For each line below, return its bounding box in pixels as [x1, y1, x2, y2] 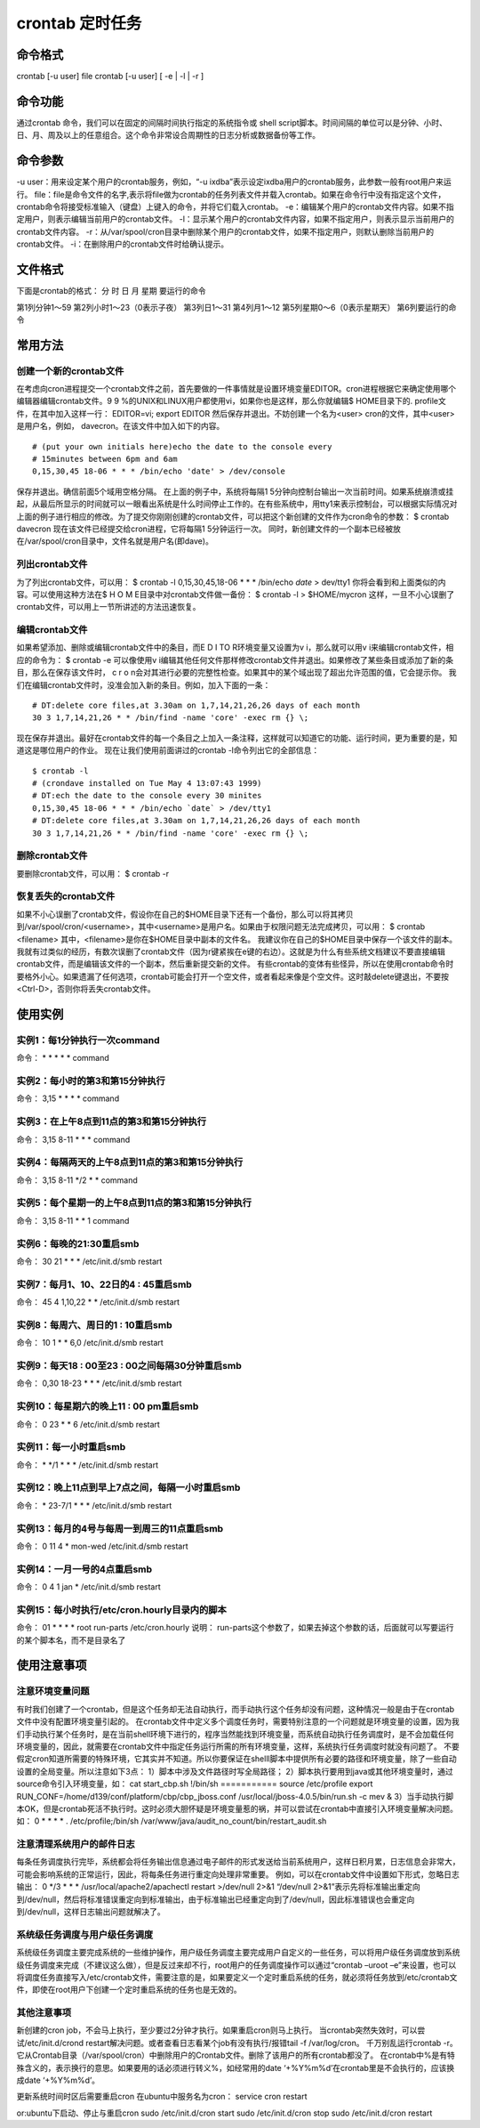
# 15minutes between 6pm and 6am [32, 454, 178, 465]
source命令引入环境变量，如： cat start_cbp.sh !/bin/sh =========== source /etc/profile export [16, 1778, 373, 1789]
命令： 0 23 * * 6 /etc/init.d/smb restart [16, 1419, 160, 1429]
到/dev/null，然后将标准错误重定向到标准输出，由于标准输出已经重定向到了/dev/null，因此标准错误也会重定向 [16, 1894, 415, 1905]
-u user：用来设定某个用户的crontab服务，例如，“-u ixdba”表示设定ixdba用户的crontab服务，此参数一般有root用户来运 [16, 176, 452, 187]
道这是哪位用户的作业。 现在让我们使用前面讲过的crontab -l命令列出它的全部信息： [16, 745, 320, 756]
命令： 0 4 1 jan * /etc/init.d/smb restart [16, 1582, 162, 1592]
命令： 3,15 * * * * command [16, 1093, 120, 1104]
